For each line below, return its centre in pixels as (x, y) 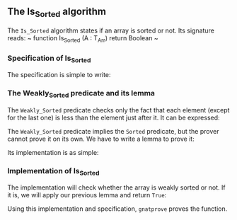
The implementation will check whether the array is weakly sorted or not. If (116, 187)
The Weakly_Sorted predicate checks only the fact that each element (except (118, 110)
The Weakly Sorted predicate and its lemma (81, 94)
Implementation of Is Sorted (53, 172)
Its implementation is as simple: (53, 152)
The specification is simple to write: (59, 75)
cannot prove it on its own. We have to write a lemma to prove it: (101, 139)
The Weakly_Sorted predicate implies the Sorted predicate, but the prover (113, 131)
